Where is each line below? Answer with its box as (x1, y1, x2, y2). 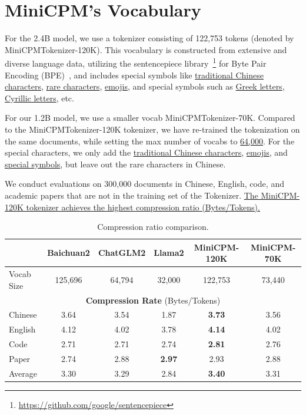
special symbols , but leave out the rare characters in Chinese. (5, 157, 226, 170)
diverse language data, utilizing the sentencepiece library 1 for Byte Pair (5, 55, 267, 69)
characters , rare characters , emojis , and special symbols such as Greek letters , (5, 80, 285, 93)
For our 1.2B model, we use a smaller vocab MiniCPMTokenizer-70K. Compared (5, 111, 295, 124)
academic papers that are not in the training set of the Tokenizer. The (5, 189, 258, 201)
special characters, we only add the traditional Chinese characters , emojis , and (5, 146, 288, 159)
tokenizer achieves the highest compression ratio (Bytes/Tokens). (26, 200, 260, 213)
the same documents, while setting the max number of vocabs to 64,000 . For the (5, 134, 295, 147)
